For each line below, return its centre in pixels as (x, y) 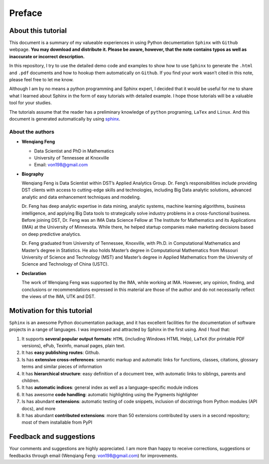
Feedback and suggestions (52, 437)
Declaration (34, 273)
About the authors (32, 132)
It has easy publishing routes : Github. (61, 353)
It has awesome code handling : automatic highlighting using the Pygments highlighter (110, 394)
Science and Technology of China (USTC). (65, 264)
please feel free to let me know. (42, 80)
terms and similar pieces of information (62, 367)
